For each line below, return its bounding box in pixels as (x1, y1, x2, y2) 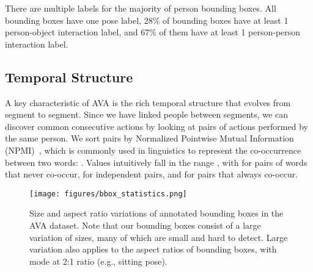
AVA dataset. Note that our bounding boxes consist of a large (29, 218, 261, 231)
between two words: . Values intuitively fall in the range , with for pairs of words (5, 156, 307, 168)
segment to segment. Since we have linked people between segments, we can (5, 108, 288, 121)
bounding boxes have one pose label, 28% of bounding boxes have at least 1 (5, 13, 289, 26)
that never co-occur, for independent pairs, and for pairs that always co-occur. (5, 168, 298, 181)
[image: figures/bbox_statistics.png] (29, 189, 187, 198)
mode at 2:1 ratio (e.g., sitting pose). (29, 254, 168, 267)
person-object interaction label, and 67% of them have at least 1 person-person (5, 26, 301, 38)
